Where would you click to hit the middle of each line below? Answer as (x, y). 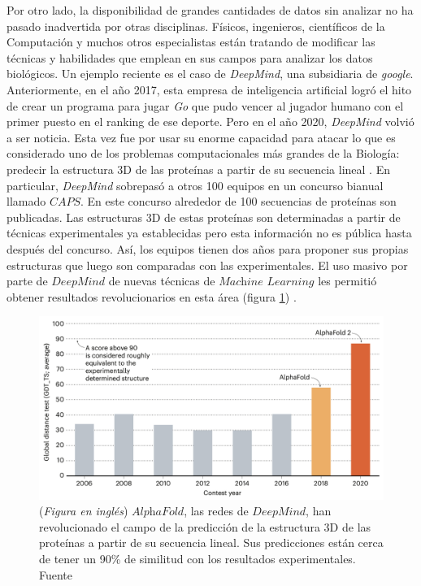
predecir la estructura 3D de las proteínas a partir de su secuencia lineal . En (198, 169)
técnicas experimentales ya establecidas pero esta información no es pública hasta (209, 233)
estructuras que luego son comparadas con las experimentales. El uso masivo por (207, 265)
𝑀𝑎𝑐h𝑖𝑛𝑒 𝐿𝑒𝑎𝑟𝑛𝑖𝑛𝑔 (267, 282)
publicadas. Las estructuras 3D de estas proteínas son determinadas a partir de (204, 217)
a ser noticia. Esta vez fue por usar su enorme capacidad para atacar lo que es (201, 137)
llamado (26, 201)
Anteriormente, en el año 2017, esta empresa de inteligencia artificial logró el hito (209, 89)
